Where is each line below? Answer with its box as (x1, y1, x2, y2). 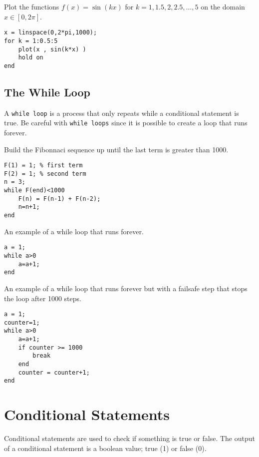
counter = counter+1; (18, 369, 90, 376)
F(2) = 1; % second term (4, 170, 86, 177)
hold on (18, 54, 43, 61)
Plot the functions (4, 1, 59, 11)
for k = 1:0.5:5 (4, 37, 58, 44)
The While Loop (4, 84, 90, 99)
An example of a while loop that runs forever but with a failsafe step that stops (4, 283, 248, 293)
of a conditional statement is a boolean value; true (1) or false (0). (4, 443, 207, 453)
